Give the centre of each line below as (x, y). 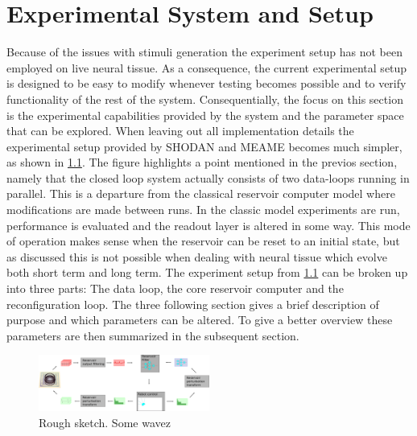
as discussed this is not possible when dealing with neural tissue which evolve (197, 256)
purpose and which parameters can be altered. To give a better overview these (200, 320)
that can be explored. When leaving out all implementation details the (180, 131)
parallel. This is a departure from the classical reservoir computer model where (201, 193)
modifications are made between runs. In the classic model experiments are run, (203, 210)
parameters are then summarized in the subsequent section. (153, 335)
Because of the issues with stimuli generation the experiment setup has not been (204, 52)
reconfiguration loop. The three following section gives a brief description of (193, 304)
